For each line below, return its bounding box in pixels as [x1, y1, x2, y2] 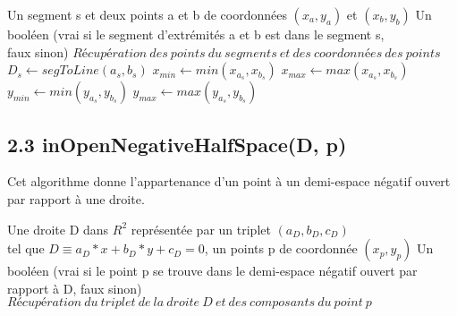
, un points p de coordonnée [204, 239, 358, 258]
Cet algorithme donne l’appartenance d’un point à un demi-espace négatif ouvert [7, 172, 451, 191]
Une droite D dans [7, 219, 109, 238]
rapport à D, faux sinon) [7, 278, 142, 297]
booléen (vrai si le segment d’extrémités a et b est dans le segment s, [7, 25, 385, 43]
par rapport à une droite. [7, 189, 145, 208]
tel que [7, 239, 45, 258]
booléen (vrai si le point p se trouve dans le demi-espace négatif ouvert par [7, 261, 418, 280]
